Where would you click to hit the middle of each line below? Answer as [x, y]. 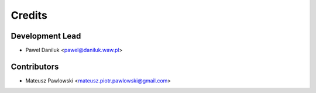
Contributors [35, 66]
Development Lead [46, 36]
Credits [29, 15]
